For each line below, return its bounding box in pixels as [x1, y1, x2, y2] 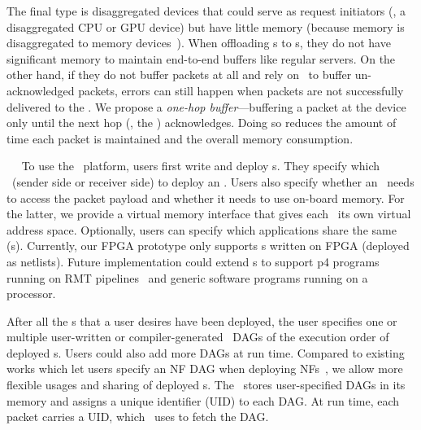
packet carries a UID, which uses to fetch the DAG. [7, 408, 269, 425]
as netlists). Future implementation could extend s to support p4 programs [7, 252, 380, 270]
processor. [7, 285, 56, 302]
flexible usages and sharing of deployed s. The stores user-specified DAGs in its [7, 376, 406, 393]
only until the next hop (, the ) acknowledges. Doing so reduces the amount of [7, 114, 397, 131]
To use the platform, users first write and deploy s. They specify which [21, 157, 380, 174]
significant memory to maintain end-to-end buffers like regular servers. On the [7, 50, 396, 67]
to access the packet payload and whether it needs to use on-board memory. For [7, 189, 405, 206]
